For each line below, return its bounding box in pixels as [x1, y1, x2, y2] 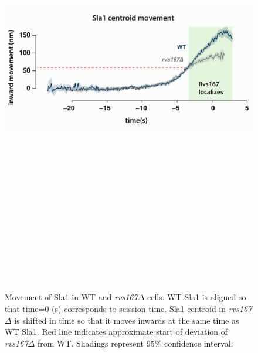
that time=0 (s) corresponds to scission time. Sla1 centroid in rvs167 [5, 303, 252, 315]
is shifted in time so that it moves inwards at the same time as [14, 314, 239, 326]
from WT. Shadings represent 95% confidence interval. [37, 337, 233, 349]
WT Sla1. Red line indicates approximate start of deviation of [5, 325, 228, 338]
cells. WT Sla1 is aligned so [147, 291, 246, 303]
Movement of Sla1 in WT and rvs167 [5, 291, 138, 303]
